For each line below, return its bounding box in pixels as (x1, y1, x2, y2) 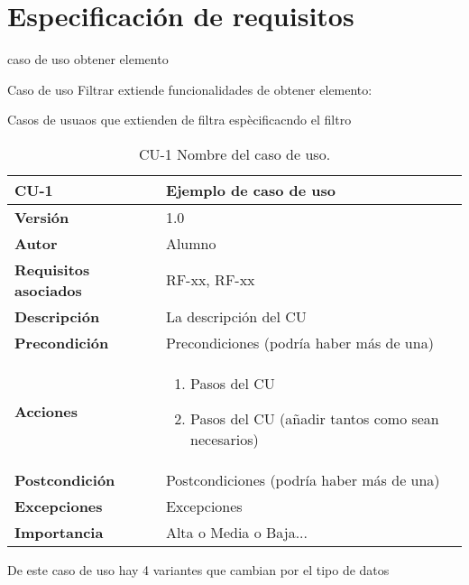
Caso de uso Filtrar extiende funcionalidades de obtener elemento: (7, 79, 372, 98)
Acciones (14, 400, 78, 422)
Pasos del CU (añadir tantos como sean (190, 407, 439, 429)
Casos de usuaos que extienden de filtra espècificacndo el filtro (7, 110, 352, 129)
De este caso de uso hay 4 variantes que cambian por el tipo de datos (7, 560, 390, 579)
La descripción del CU (165, 305, 307, 327)
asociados (14, 279, 82, 301)
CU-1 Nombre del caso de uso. (138, 143, 331, 164)
